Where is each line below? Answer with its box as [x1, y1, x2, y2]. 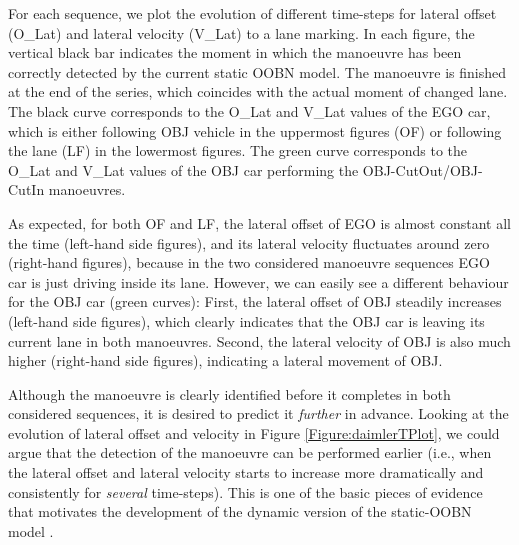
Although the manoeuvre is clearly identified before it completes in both [8, 383, 451, 404]
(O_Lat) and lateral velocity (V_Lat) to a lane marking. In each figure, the [8, 22, 475, 43]
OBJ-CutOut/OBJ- [362, 159, 483, 180]
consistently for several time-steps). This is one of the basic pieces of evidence [8, 481, 483, 502]
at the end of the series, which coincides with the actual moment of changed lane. [8, 81, 508, 102]
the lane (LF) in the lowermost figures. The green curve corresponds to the [8, 140, 468, 161]
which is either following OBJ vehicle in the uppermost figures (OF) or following [8, 120, 502, 141]
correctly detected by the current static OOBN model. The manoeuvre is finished [8, 61, 506, 82]
